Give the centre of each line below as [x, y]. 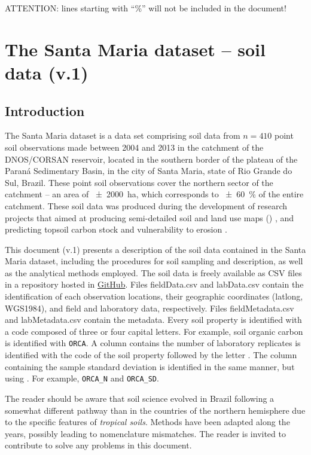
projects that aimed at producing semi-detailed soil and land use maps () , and [150, 217]
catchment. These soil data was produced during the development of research [146, 205]
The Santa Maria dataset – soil [135, 49]
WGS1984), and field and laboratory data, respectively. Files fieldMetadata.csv [150, 308]
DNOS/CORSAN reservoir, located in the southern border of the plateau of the [151, 159]
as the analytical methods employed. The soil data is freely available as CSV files [153, 272]
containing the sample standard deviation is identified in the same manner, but [150, 366]
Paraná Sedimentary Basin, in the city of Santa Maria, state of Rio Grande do [149, 171]
